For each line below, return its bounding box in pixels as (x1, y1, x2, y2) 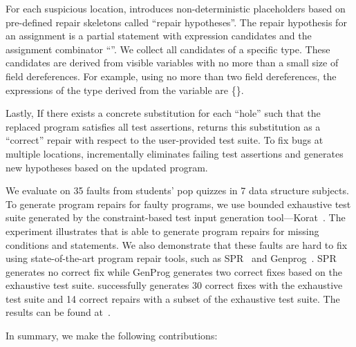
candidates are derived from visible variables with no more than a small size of (6, 55, 339, 70)
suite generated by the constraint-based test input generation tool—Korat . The (6, 210, 346, 225)
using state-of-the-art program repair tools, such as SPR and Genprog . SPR (6, 251, 337, 265)
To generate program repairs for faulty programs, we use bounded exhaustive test (6, 196, 351, 211)
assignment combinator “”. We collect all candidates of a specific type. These (6, 41, 330, 56)
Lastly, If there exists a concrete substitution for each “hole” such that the (6, 106, 321, 120)
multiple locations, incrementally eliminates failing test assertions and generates (6, 146, 344, 160)
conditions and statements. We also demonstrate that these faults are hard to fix (6, 237, 348, 252)
